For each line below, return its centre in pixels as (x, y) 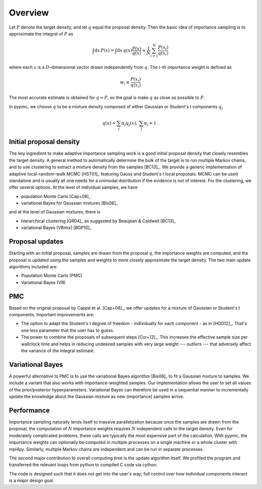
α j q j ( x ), (130, 124)
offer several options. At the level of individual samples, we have (73, 187)
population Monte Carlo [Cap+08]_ (56, 196)
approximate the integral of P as (41, 33)
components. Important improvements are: (52, 315)
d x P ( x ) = (104, 50)
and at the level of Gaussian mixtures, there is (55, 212)
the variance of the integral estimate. (58, 350)
